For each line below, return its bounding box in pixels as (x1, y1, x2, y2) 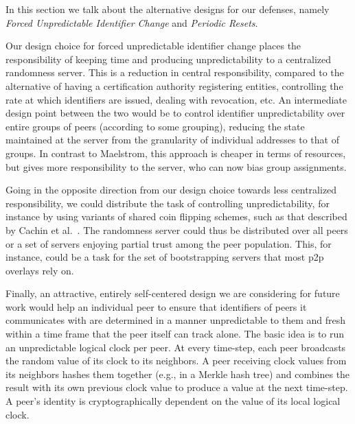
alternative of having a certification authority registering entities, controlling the (5, 78, 343, 93)
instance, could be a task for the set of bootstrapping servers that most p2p (5, 250, 324, 264)
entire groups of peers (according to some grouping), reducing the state (5, 119, 305, 133)
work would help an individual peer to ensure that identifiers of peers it (5, 299, 307, 314)
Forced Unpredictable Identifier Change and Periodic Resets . (5, 15, 258, 30)
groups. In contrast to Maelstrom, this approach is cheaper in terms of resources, (5, 145, 346, 160)
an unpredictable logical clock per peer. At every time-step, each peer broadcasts (5, 340, 346, 354)
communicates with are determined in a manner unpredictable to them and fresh (5, 313, 346, 327)
